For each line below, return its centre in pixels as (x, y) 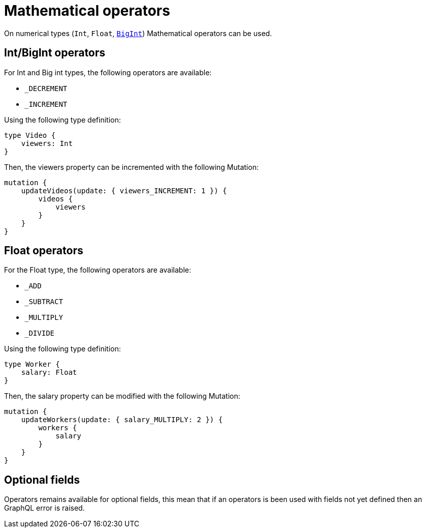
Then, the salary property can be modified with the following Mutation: (122, 396)
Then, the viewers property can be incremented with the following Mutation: (131, 167)
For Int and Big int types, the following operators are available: (108, 72)
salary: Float (49, 373)
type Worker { (32, 364)
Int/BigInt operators (55, 53)
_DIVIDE (40, 333)
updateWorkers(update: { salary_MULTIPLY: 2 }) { (122, 420)
